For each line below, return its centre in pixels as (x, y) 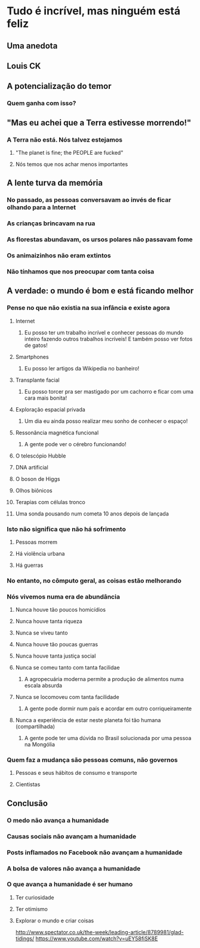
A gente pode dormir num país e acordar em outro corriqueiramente (108, 708)
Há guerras (29, 565)
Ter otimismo (32, 909)
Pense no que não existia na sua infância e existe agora (88, 308)
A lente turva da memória (55, 183)
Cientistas (28, 784)
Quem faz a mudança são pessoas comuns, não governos (92, 760)
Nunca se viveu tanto (41, 633)
